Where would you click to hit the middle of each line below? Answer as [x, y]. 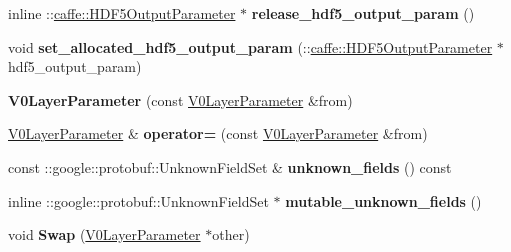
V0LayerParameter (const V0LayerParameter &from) [180, 99]
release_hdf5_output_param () [363, 13]
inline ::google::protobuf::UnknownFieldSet [138, 200]
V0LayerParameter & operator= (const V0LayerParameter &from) [218, 133]
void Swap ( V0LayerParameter [104, 234]
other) [231, 234]
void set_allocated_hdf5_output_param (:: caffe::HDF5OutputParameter [250, 46]
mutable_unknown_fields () [383, 200]
